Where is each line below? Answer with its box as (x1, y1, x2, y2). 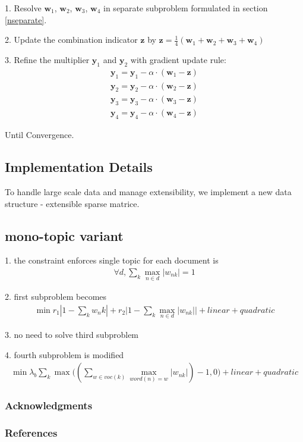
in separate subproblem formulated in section (103, 2, 268, 14)
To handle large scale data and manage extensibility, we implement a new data (5, 185, 292, 198)
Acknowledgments (5, 398, 93, 413)
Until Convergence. (5, 128, 74, 141)
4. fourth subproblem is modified (5, 348, 124, 361)
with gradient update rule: (130, 54, 226, 66)
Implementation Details (5, 158, 153, 176)
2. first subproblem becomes (5, 290, 107, 303)
